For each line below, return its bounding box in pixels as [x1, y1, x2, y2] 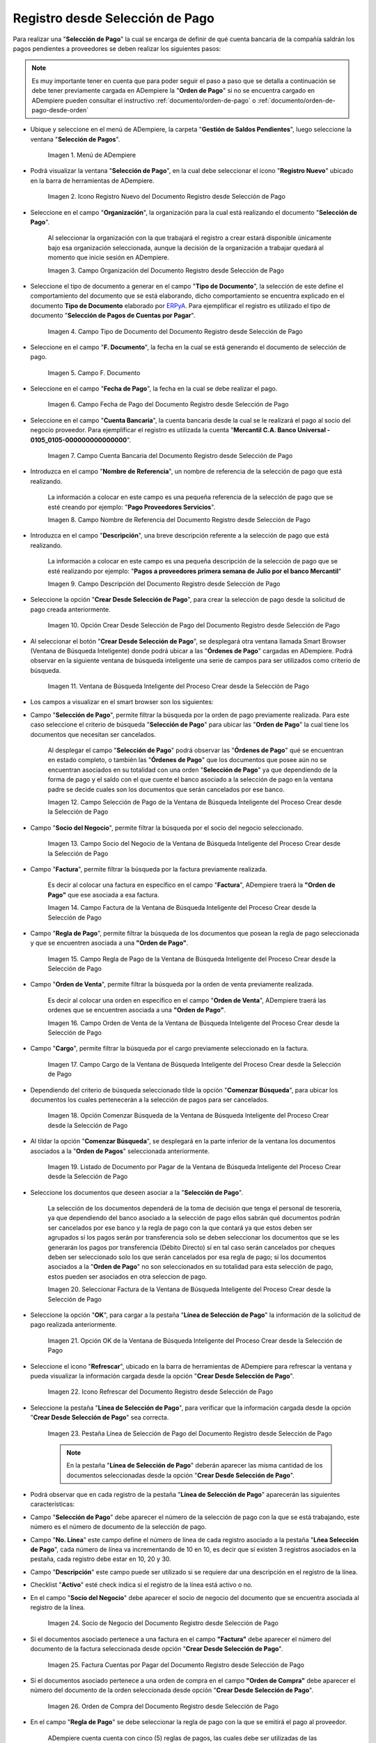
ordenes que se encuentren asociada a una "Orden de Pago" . [47, 1006, 226, 1014]
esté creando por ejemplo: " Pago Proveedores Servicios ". [47, 503, 216, 511]
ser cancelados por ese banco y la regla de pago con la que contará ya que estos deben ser [47, 1224, 313, 1232]
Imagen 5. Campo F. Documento [47, 368, 141, 376]
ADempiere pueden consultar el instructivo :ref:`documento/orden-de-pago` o [31, 96, 256, 105]
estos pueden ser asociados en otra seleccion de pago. [47, 1272, 207, 1281]
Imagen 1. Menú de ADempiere [47, 151, 136, 160]
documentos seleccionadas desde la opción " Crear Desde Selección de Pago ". [66, 1471, 295, 1479]
